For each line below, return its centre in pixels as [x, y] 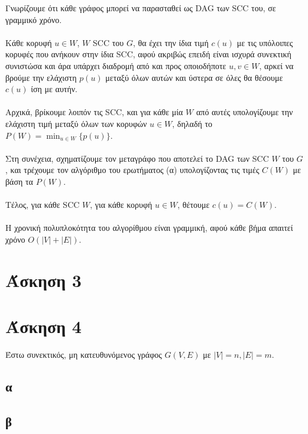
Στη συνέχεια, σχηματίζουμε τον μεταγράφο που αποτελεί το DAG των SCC [137, 158]
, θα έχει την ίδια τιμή [171, 42]
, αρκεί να [276, 65]
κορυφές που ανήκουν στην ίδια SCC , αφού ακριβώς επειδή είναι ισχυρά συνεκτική [148, 54]
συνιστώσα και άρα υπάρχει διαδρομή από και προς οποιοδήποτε [116, 65]
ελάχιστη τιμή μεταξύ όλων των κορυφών [76, 123]
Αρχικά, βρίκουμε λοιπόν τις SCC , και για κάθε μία [94, 112]
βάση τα [19, 181]
